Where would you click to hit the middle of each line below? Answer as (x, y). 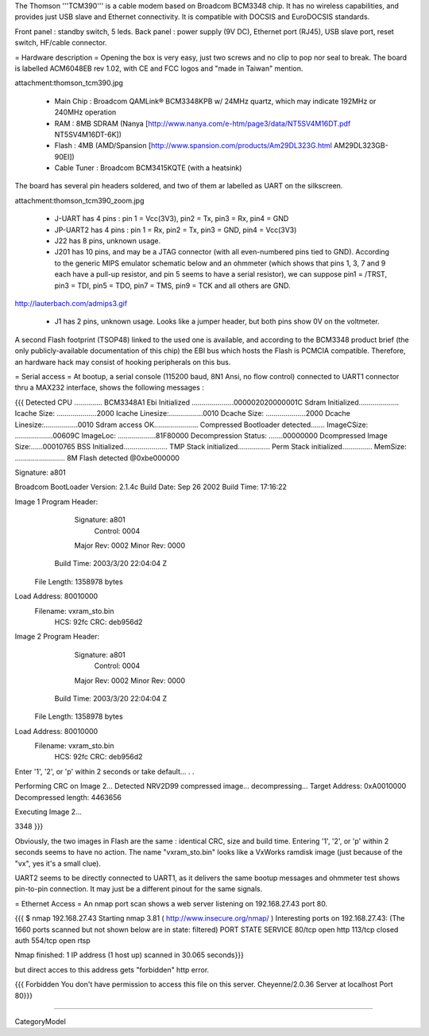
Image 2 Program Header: (57, 637)
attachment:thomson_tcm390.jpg (69, 83)
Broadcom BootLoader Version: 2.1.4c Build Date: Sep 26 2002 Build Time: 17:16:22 (151, 487)
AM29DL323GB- (361, 146)
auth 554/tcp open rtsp (52, 940)
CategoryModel (41, 1021)
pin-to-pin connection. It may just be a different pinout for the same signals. (139, 889)
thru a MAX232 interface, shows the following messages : (109, 388)
